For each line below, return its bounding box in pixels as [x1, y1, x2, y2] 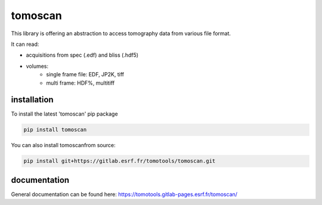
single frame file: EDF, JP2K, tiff [46, 71, 125, 78]
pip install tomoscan [23, 126, 87, 133]
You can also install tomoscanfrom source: [11, 142, 116, 149]
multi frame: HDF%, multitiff [46, 79, 115, 86]
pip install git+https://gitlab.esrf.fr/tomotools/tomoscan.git [23, 158, 216, 164]
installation [11, 95, 54, 105]
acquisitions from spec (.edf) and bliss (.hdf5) [26, 51, 139, 59]
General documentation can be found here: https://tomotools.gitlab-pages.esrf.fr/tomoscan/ [11, 191, 238, 198]
